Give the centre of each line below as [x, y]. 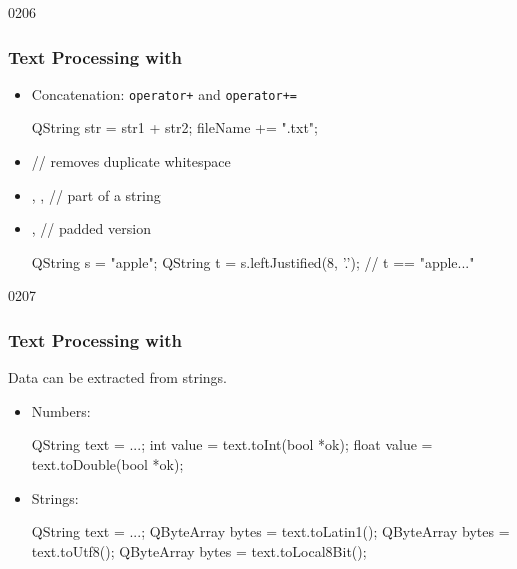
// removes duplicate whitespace [131, 161]
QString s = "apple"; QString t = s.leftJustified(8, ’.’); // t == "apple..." [253, 261]
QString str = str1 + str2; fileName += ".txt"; [174, 127]
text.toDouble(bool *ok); [107, 464]
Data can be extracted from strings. [118, 377]
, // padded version [91, 228]
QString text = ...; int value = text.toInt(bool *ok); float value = [232, 444]
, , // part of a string [96, 194]
